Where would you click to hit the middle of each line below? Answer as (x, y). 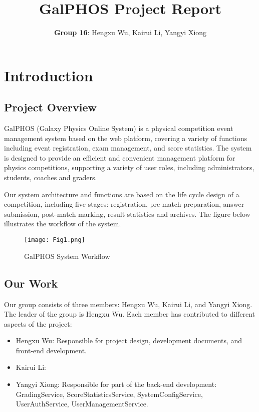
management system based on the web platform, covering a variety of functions (125, 138)
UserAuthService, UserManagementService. (82, 404)
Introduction (49, 75)
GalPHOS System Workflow (67, 256)
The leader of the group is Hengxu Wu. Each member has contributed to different (130, 314)
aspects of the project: (38, 323)
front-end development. (51, 350)
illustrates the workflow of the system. (63, 224)
